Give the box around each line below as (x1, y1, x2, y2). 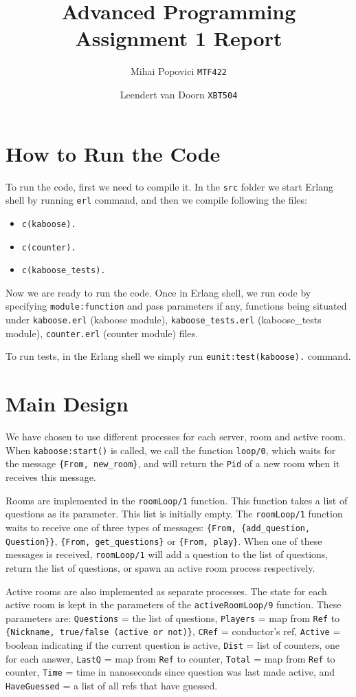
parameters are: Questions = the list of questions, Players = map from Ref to (5, 610, 340, 625)
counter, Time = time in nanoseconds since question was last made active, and (5, 665, 335, 679)
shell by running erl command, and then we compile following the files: (5, 193, 307, 207)
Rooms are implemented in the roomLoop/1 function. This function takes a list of (5, 493, 348, 507)
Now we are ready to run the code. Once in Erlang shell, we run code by (5, 285, 311, 299)
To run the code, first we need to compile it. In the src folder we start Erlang (5, 179, 334, 193)
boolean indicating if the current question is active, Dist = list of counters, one (5, 638, 340, 652)
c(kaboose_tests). (21, 266, 106, 276)
